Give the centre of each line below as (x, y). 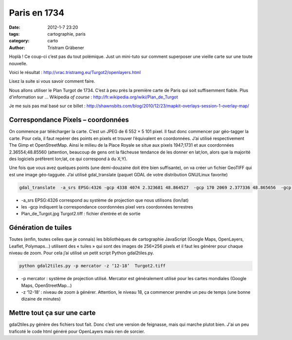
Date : (15, 27)
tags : (14, 34)
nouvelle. (18, 63)
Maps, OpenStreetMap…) (46, 285)
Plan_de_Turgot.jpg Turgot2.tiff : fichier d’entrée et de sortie (81, 214)
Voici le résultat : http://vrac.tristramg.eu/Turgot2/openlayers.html (75, 72)
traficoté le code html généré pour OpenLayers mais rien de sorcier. (77, 331)
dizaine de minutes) (41, 299)
